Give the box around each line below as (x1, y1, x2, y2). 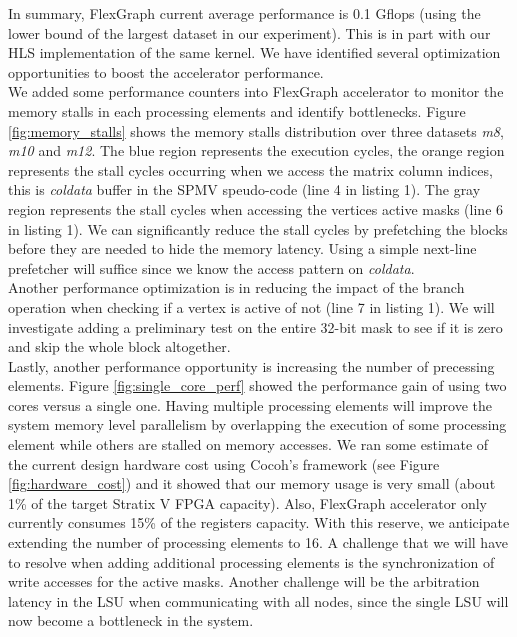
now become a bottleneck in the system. (8, 610, 254, 631)
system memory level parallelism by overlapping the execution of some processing (8, 414, 507, 435)
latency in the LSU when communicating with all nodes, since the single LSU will (8, 590, 509, 611)
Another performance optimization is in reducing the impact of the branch (8, 277, 465, 298)
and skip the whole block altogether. (8, 336, 231, 357)
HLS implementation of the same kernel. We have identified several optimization (8, 42, 501, 63)
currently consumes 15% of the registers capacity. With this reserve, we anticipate (8, 512, 510, 533)
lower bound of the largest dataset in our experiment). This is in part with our (8, 22, 491, 43)
